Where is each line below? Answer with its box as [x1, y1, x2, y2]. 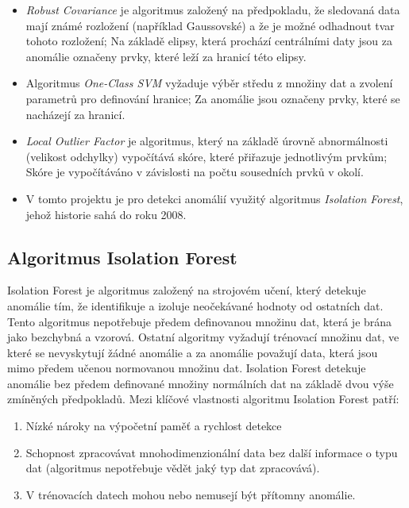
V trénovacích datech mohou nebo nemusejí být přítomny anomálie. [25, 486, 356, 502]
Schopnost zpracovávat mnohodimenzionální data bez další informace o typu [25, 444, 398, 460]
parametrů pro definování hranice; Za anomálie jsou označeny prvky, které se [25, 90, 400, 106]
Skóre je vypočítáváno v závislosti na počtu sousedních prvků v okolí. [25, 164, 364, 180]
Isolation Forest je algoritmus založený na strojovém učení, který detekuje [7, 282, 366, 298]
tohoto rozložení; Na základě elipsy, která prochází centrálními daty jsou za [25, 33, 392, 49]
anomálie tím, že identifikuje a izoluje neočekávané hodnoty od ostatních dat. [7, 297, 384, 314]
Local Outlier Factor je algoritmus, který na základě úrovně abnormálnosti [25, 133, 388, 149]
